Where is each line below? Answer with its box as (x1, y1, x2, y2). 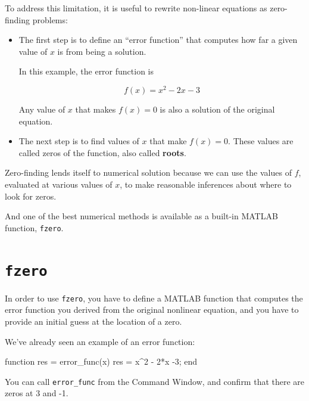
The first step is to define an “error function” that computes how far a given (18, 33, 298, 46)
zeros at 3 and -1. (5, 387, 68, 399)
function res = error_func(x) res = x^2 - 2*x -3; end (5, 355, 198, 368)
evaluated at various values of (5, 178, 113, 191)
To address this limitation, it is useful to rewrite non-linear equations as (5, 2, 267, 14)
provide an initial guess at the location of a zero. (5, 315, 182, 327)
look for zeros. (5, 189, 57, 202)
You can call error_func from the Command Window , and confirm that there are (5, 375, 305, 387)
